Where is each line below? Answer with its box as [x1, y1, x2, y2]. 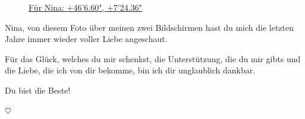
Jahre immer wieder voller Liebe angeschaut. [5, 33, 168, 45]
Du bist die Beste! [5, 83, 71, 96]
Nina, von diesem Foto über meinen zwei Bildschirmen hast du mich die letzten [5, 21, 294, 33]
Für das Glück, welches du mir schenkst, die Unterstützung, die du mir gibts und [5, 52, 301, 65]
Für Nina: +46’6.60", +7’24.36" [29, 1, 142, 13]
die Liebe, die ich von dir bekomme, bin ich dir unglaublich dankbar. [5, 64, 256, 76]
